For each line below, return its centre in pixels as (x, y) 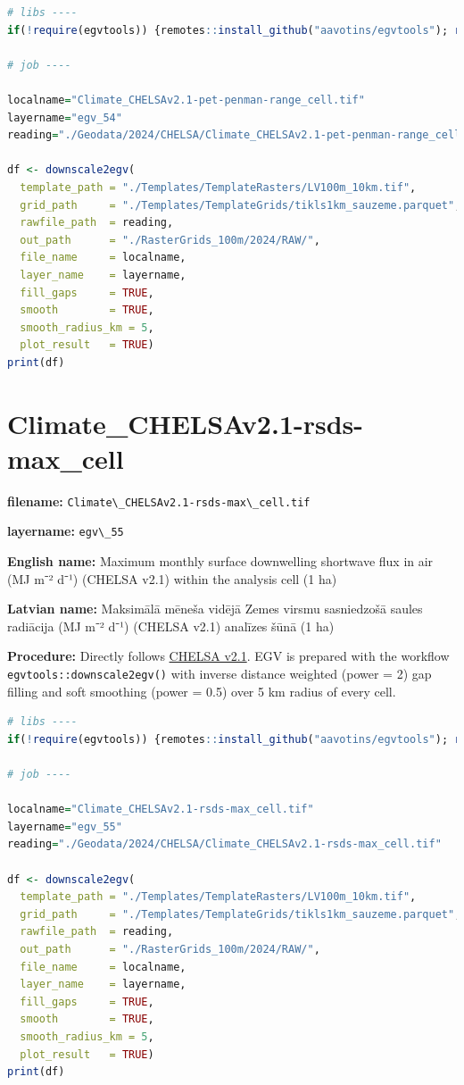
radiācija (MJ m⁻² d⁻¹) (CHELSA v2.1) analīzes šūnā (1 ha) (171, 626)
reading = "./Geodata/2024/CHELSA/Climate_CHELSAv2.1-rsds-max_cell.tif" (224, 844)
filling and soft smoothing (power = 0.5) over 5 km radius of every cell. (202, 691)
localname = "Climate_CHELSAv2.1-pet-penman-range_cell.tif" (186, 100)
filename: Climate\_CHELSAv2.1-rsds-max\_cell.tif (159, 501)
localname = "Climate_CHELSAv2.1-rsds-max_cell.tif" (161, 810)
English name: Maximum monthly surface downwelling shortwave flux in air (220, 561)
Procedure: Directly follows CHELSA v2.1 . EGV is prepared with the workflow (228, 656)
